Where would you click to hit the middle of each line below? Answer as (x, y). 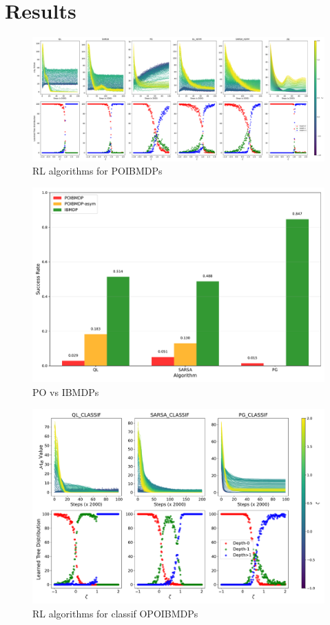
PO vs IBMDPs (66, 392)
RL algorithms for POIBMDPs (97, 171)
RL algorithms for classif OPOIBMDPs (115, 613)
